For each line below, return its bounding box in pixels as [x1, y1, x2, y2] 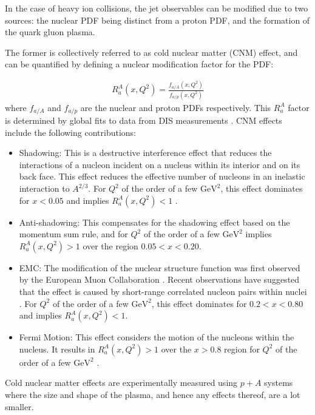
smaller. [5, 400, 34, 413]
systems [264, 376, 293, 389]
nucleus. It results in [19, 342, 95, 355]
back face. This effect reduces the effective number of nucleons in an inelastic [19, 170, 305, 183]
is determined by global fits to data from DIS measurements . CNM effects [5, 114, 282, 127]
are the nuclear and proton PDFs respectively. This [80, 101, 271, 113]
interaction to [19, 182, 70, 195]
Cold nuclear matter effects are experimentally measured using [5, 376, 238, 389]
